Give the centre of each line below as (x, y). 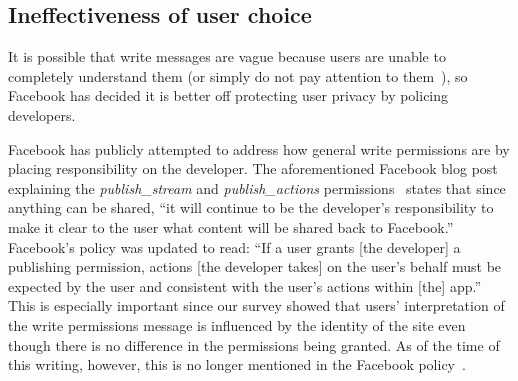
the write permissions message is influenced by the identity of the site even (237, 324)
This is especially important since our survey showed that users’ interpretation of (256, 305)
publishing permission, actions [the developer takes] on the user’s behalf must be (255, 266)
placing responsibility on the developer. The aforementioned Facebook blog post (253, 168)
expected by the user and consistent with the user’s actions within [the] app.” (245, 285)
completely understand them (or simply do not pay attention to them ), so (238, 75)
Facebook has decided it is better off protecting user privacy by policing (228, 95)
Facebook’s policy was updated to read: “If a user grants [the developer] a (234, 246)
